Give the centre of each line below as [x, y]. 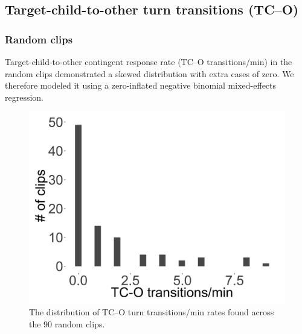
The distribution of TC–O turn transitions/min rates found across [152, 311]
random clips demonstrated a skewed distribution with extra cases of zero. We [149, 73]
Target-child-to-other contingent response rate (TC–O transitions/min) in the [149, 61]
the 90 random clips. [67, 323]
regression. [24, 97]
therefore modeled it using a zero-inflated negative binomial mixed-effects [141, 85]
